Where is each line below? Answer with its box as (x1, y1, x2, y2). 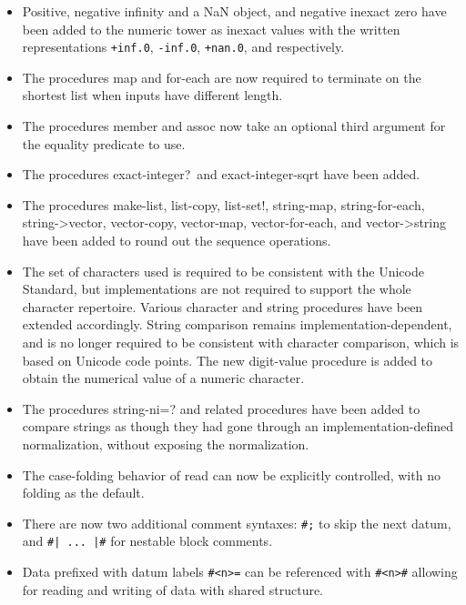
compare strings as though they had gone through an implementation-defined (22, 417, 454, 436)
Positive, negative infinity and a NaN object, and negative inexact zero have (22, 2, 447, 20)
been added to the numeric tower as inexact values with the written (22, 19, 400, 38)
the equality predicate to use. (22, 134, 186, 153)
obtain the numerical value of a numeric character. (22, 368, 305, 388)
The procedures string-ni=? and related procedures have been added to (22, 398, 420, 418)
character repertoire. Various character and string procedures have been (22, 297, 423, 316)
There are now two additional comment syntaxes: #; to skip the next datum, (22, 513, 451, 532)
